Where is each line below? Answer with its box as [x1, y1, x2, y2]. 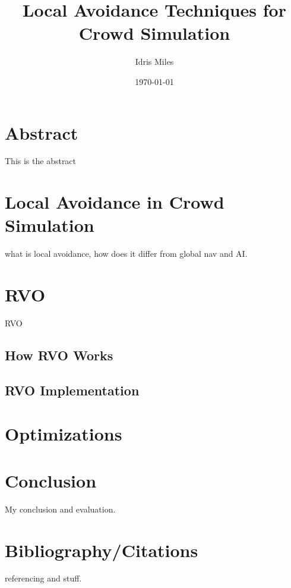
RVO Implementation [5, 381, 140, 399]
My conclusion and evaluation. [5, 502, 116, 515]
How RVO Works [5, 346, 113, 364]
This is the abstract [5, 155, 77, 167]
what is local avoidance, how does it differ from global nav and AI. [5, 247, 248, 260]
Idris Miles [135, 55, 174, 68]
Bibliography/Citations [5, 537, 198, 562]
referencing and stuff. [5, 572, 82, 584]
